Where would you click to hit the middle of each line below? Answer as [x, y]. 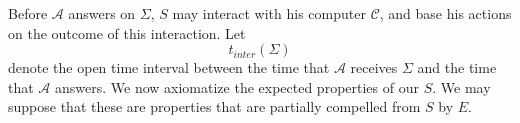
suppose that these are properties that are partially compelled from [214, 106]
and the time [457, 67]
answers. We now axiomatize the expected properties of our [237, 86]
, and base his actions [445, 13]
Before [28, 13]
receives [374, 67]
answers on [102, 13]
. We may [461, 86]
